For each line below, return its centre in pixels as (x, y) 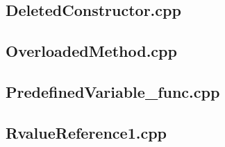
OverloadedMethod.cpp (91, 51)
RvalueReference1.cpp (86, 132)
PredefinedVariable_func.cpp (113, 91)
